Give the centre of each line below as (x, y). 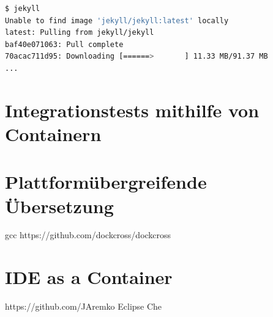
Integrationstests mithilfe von (132, 110)
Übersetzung (59, 206)
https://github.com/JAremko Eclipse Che (84, 306)
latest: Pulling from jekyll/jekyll (80, 33)
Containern (53, 133)
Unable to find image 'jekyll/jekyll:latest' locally (117, 20)
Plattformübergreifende (106, 182)
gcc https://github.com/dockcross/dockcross (88, 235)
